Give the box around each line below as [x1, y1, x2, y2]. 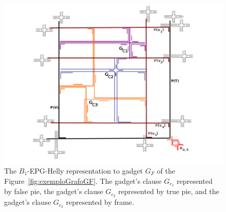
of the [157, 165, 175, 176]
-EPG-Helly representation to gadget [27, 165, 143, 176]
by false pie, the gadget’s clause [4, 186, 103, 197]
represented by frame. [66, 197, 134, 207]
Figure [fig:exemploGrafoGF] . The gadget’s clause [4, 175, 162, 186]
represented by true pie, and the [118, 186, 219, 197]
